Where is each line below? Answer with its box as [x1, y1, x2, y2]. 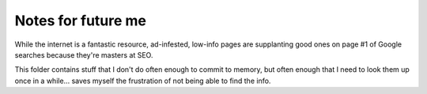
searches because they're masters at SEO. [14, 50, 153, 59]
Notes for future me [14, 12, 146, 29]
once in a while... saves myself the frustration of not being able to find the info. [14, 76, 271, 85]
